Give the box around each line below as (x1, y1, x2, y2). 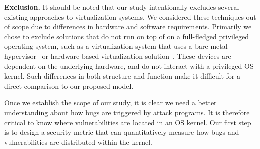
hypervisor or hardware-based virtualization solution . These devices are (4, 50, 231, 61)
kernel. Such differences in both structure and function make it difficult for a (4, 70, 240, 81)
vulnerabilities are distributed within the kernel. (4, 136, 152, 147)
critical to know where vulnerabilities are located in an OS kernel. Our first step (4, 117, 251, 127)
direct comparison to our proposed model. (4, 80, 134, 91)
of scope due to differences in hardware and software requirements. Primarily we (4, 21, 252, 32)
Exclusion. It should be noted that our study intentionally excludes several (4, 2, 239, 12)
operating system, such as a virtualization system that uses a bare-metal (4, 41, 228, 51)
